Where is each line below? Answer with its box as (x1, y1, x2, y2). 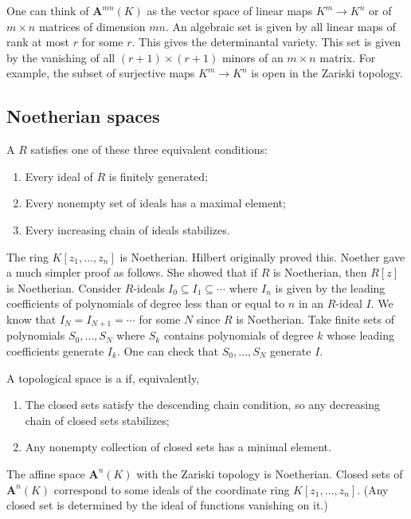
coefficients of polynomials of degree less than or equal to (6, 295, 285, 312)
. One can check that (116, 342, 219, 359)
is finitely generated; (108, 167, 208, 184)
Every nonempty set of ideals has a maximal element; (25, 195, 286, 211)
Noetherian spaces (6, 104, 160, 128)
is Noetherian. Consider (6, 279, 122, 296)
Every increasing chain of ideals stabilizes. (25, 221, 230, 238)
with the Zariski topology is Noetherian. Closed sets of (136, 465, 403, 482)
